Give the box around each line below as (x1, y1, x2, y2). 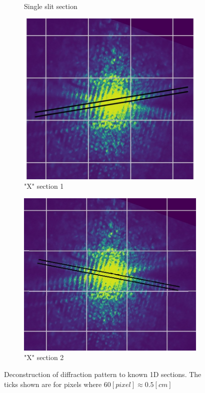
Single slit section (24, 1, 77, 11)
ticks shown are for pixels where (4, 379, 102, 389)
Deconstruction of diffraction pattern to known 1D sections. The (4, 369, 201, 379)
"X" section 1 (24, 181, 64, 191)
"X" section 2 (24, 352, 64, 363)
